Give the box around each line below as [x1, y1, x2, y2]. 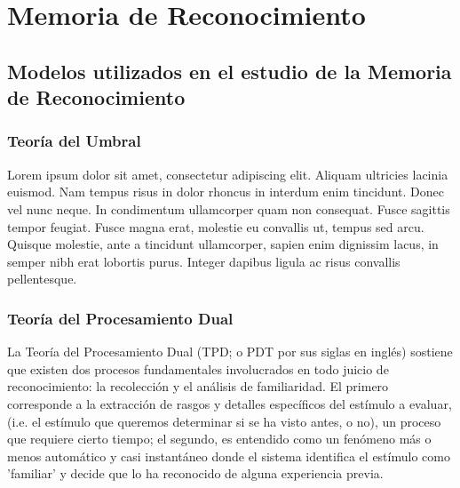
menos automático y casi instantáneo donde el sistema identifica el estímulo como [7, 446, 450, 465]
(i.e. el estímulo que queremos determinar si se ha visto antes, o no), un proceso [7, 412, 441, 430]
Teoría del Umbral [7, 130, 141, 152]
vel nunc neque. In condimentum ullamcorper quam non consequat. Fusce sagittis [7, 199, 450, 218]
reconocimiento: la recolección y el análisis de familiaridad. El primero [7, 377, 389, 396]
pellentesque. [7, 269, 77, 288]
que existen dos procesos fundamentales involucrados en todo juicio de [7, 359, 389, 378]
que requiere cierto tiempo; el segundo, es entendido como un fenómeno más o [7, 429, 432, 448]
